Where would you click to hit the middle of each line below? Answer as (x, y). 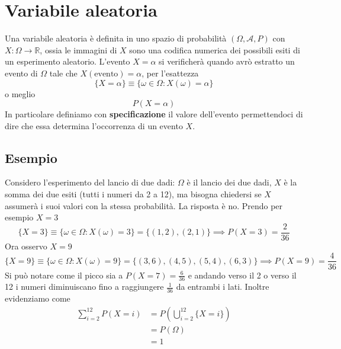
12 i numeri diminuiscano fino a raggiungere (84, 286)
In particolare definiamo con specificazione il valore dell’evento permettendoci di (154, 114)
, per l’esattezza (170, 73)
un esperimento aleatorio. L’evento (67, 61)
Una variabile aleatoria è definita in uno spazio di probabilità (116, 38)
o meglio (20, 93)
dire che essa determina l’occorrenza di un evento (94, 125)
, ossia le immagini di (78, 49)
